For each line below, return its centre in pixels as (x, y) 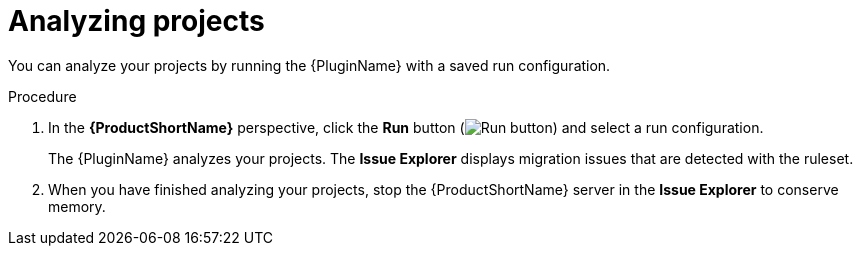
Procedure (42, 96)
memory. (77, 206)
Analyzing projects (136, 21)
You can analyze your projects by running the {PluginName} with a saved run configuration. (309, 65)
